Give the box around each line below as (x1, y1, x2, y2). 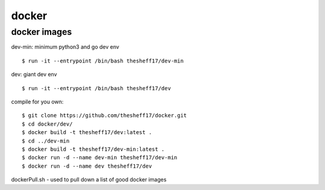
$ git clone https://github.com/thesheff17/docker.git (22, 112, 187, 119)
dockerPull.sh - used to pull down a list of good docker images (11, 176, 167, 183)
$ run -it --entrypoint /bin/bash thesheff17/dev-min (22, 57, 184, 64)
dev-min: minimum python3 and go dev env (11, 43, 120, 51)
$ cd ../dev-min (22, 137, 70, 144)
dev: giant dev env (11, 71, 57, 78)
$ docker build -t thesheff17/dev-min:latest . (22, 146, 165, 153)
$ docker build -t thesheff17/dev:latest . (22, 129, 152, 136)
